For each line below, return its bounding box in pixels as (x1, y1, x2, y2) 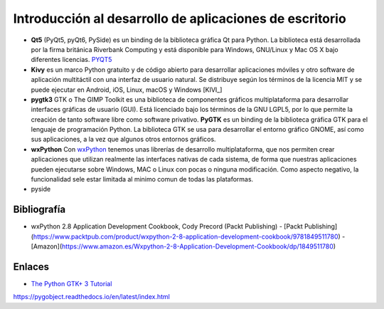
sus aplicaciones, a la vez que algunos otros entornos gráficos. (31, 135, 216, 144)
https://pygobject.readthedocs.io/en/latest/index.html (13, 293, 170, 301)
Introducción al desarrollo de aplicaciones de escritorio (13, 11, 346, 26)
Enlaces (13, 261, 50, 273)
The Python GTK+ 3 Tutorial (31, 280, 112, 288)
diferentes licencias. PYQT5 (31, 56, 112, 64)
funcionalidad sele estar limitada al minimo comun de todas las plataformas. (31, 175, 254, 184)
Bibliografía (13, 204, 66, 216)
